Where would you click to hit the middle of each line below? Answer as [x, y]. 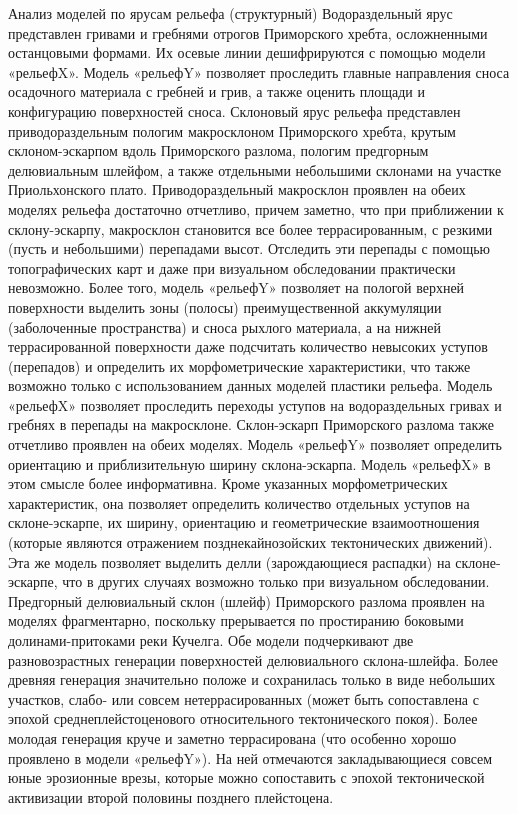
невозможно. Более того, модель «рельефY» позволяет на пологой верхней [236, 287]
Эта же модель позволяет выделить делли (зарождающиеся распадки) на [229, 561]
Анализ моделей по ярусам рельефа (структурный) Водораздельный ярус [230, 13]
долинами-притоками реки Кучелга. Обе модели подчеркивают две [211, 640]
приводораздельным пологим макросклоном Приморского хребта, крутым [232, 130]
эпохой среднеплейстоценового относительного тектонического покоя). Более [243, 718]
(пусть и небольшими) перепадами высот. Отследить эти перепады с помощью [249, 248]
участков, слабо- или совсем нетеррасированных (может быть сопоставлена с [243, 698]
